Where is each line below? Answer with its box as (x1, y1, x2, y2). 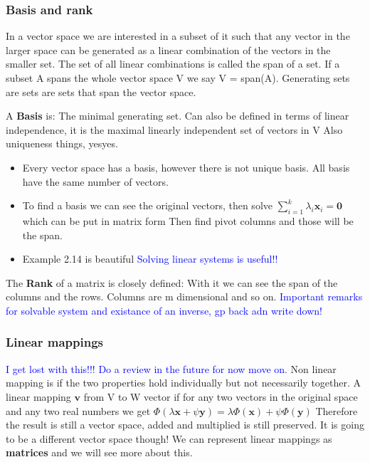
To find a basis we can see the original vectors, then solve (22, 198, 273, 213)
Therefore (315, 403, 358, 418)
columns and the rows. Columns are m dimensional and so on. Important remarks (6, 289, 363, 304)
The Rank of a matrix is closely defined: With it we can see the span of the (6, 275, 338, 290)
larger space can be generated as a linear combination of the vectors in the (6, 42, 331, 57)
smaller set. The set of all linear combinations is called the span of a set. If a (6, 56, 340, 71)
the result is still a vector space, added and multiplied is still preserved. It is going (6, 417, 364, 432)
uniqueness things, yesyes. (6, 136, 118, 151)
